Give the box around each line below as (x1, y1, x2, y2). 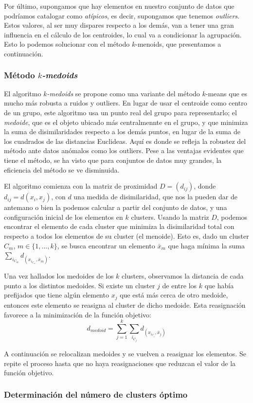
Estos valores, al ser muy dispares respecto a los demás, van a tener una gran (4, 20, 234, 30)
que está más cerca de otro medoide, (120, 290, 228, 300)
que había (204, 280, 234, 290)
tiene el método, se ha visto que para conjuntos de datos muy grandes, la (4, 155, 222, 165)
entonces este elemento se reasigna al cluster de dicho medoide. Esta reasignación (4, 299, 246, 310)
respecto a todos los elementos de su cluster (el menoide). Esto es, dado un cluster (4, 230, 249, 241)
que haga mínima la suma (168, 240, 245, 250)
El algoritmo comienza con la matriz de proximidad (4, 181, 158, 191)
